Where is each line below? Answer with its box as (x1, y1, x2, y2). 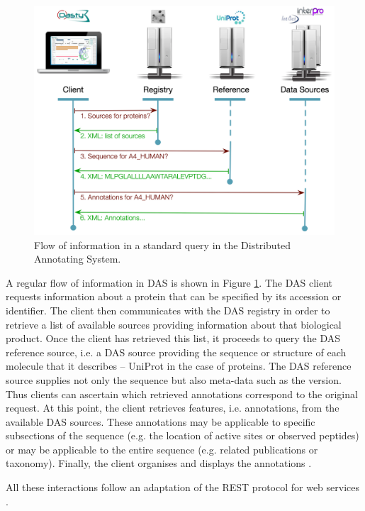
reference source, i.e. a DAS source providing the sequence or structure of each (6, 344, 347, 359)
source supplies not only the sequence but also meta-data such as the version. (6, 372, 342, 387)
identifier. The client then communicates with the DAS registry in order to (6, 302, 330, 317)
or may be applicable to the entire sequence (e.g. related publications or (6, 441, 318, 456)
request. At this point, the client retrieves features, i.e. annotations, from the (6, 400, 339, 415)
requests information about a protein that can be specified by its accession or (6, 289, 342, 304)
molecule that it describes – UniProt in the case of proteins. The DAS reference (6, 358, 352, 373)
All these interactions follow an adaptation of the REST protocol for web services (6, 480, 360, 495)
